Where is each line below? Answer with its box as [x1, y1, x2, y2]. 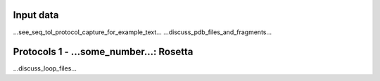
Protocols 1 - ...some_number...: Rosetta [13, 46, 194, 58]
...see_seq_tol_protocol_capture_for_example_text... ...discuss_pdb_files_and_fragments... [13, 28, 272, 36]
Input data [13, 9, 59, 21]
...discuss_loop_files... [13, 64, 77, 73]
